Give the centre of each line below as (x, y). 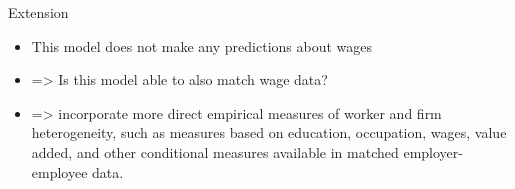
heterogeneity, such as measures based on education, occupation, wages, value (269, 132)
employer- (433, 151)
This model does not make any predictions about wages (202, 45)
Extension (38, 12)
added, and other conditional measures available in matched (215, 151)
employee (59, 171)
